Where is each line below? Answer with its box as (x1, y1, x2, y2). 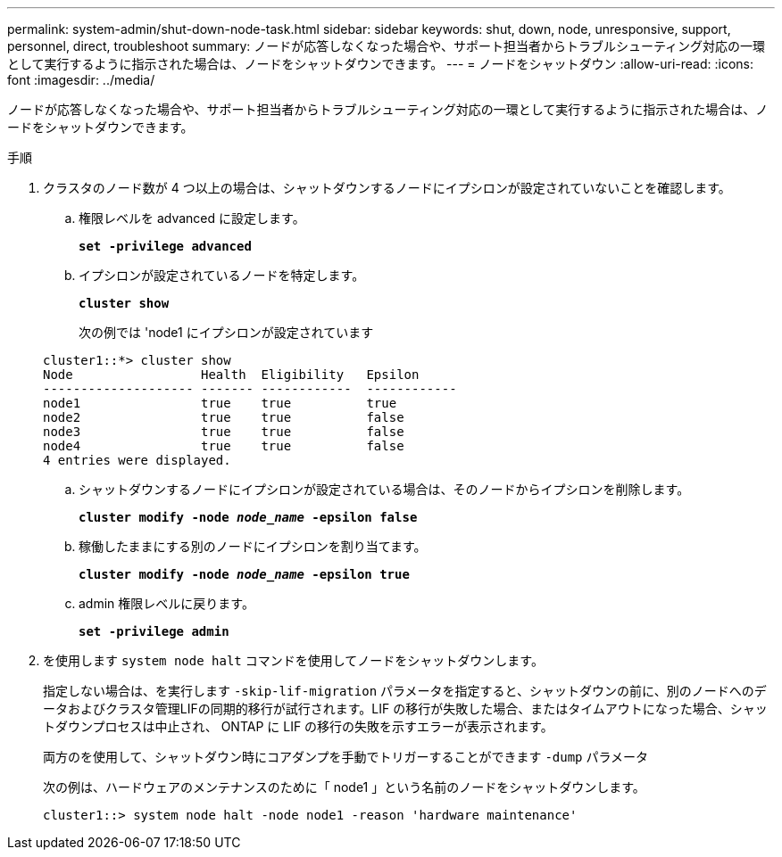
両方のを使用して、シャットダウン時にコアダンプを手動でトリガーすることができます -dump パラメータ (43, 749, 649, 764)
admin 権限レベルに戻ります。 (79, 596, 254, 611)
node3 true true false (43, 424, 404, 439)
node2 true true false (43, 410, 404, 424)
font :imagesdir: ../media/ (7, 72, 155, 87)
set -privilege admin (79, 624, 229, 639)
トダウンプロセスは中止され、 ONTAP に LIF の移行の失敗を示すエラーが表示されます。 (43, 719, 553, 734)
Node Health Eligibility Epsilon (43, 367, 420, 382)
